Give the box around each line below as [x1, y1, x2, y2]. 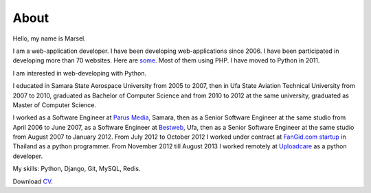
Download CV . [12, 177, 53, 185]
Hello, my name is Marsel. [12, 34, 86, 43]
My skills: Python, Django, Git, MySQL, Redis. [12, 165, 141, 173]
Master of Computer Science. [12, 100, 96, 109]
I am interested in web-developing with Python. [12, 69, 147, 77]
